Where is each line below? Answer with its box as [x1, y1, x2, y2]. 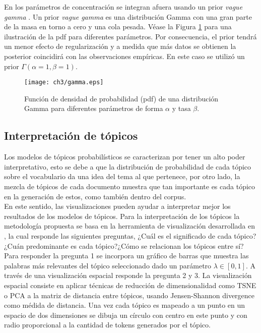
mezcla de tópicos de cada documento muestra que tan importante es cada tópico [4, 181, 255, 191]
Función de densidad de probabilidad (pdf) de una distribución [24, 93, 219, 103]
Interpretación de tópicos [4, 128, 138, 143]
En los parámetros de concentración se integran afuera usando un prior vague [4, 2, 243, 12]
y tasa [172, 103, 191, 114]
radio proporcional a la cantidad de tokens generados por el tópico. [4, 319, 211, 330]
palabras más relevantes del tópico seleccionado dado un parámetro [4, 260, 212, 270]
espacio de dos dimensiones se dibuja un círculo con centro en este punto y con [4, 309, 247, 320]
